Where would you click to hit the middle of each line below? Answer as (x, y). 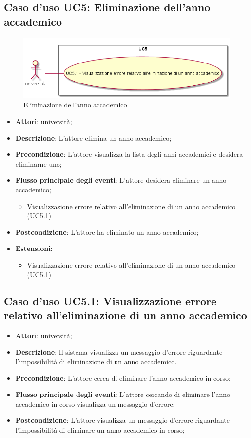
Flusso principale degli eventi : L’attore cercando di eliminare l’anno (123, 394)
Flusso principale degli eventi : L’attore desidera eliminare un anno (121, 180)
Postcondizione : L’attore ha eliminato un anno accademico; (107, 232)
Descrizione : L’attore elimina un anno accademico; (93, 137)
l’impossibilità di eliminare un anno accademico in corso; (100, 429)
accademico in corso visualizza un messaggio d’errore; (95, 404)
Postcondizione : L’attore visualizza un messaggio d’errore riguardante (122, 420)
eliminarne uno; (39, 163)
